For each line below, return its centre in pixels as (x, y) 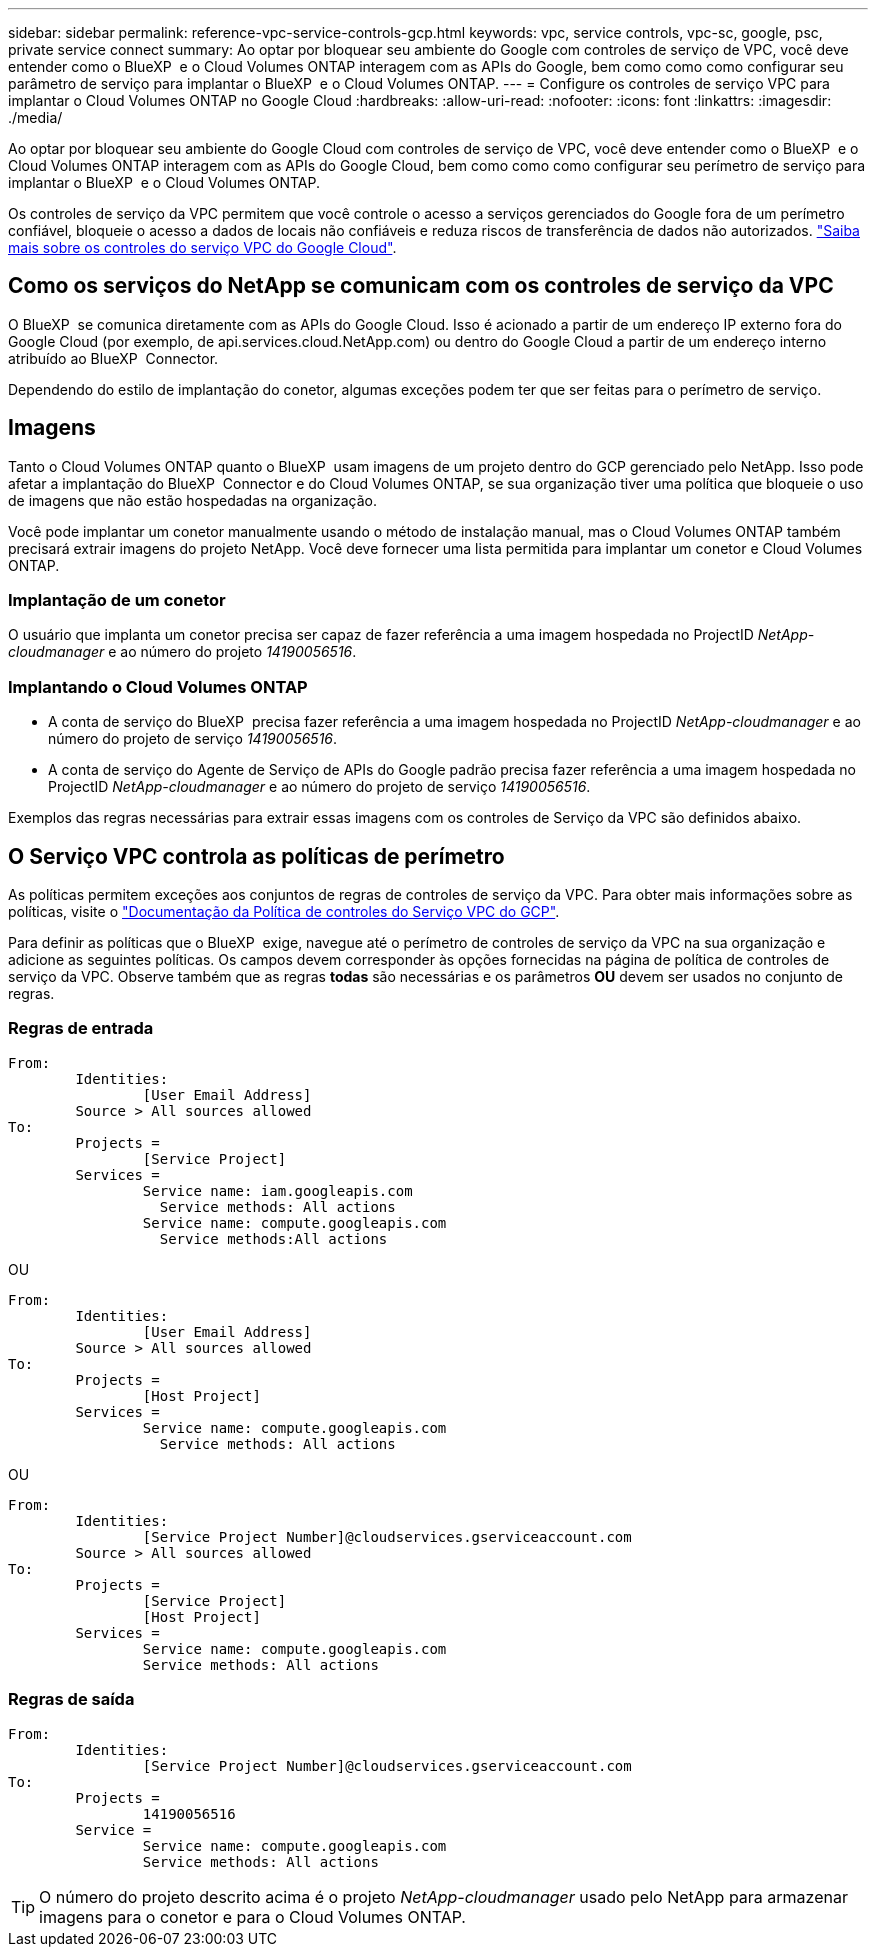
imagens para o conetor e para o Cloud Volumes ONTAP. (252, 1916)
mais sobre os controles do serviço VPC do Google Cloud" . (202, 247)
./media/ (35, 117)
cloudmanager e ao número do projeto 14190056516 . (182, 652)
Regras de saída (71, 1699)
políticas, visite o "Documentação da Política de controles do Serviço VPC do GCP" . (284, 912)
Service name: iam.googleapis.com (277, 1190)
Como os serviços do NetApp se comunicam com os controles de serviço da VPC (421, 286)
